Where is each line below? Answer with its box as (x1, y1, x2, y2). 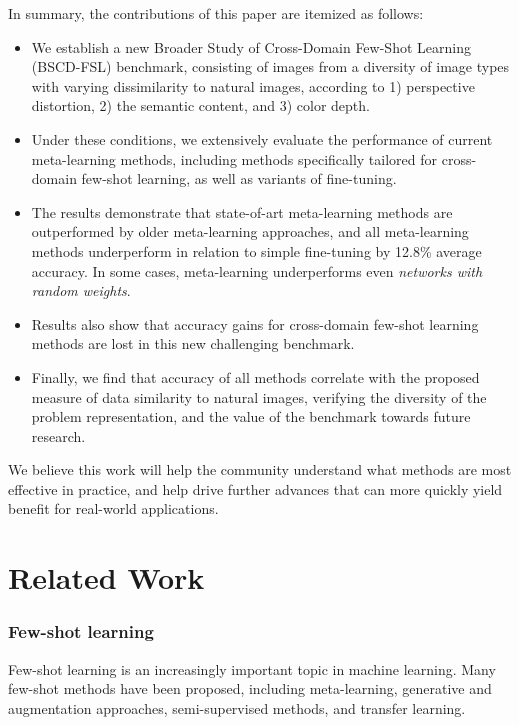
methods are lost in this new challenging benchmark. (31, 333, 355, 354)
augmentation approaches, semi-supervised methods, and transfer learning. (8, 697, 466, 718)
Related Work (8, 557, 205, 598)
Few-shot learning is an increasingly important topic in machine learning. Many (8, 658, 496, 679)
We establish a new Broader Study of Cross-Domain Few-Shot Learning (31, 36, 471, 57)
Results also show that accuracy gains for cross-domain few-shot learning (31, 313, 479, 334)
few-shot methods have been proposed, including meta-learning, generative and (8, 678, 492, 699)
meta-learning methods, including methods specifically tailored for (31, 148, 438, 169)
